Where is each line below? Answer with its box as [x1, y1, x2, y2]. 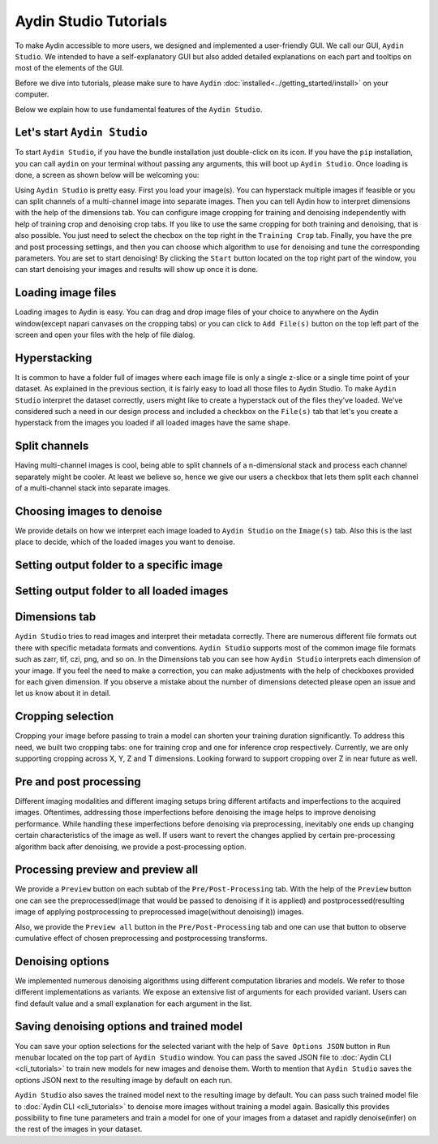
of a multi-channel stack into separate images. [15, 483, 170, 493]
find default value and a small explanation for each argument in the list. [15, 999, 252, 1008]
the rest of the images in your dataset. [15, 1125, 143, 1134]
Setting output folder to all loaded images [15, 585, 229, 598]
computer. [15, 89, 49, 99]
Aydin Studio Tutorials [15, 12, 168, 30]
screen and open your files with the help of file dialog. [15, 330, 195, 339]
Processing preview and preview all [15, 863, 199, 877]
